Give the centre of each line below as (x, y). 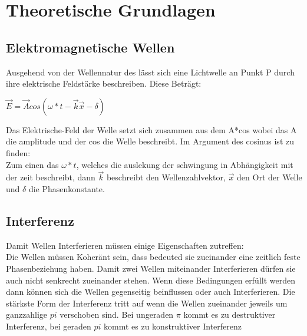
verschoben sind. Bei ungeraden (117, 314)
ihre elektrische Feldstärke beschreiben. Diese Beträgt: (104, 83)
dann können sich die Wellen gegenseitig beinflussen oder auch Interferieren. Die (151, 291)
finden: (18, 152)
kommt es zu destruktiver (230, 314)
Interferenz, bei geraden (49, 326)
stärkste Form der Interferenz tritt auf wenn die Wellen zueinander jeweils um (147, 303)
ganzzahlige (27, 314)
